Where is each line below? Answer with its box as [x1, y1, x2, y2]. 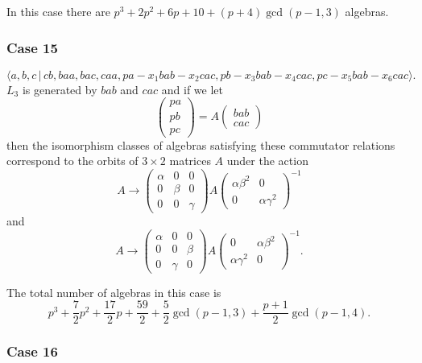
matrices [169, 152, 211, 169]
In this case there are [6, 3, 110, 19]
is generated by [22, 80, 97, 97]
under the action [226, 152, 308, 169]
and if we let [161, 80, 223, 97]
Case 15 [6, 37, 58, 57]
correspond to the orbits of [6, 152, 139, 169]
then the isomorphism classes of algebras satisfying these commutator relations [6, 136, 395, 153]
